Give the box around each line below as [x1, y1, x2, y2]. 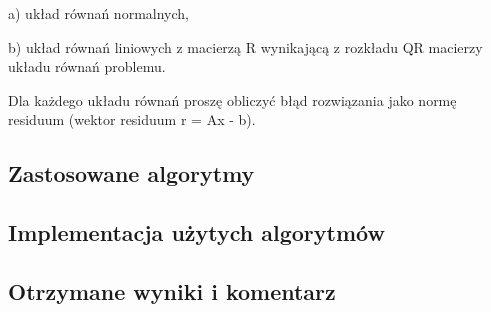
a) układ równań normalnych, [8, 3, 189, 23]
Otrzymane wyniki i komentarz [8, 275, 336, 306]
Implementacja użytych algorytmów [8, 217, 385, 248]
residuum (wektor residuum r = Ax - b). [8, 109, 256, 130]
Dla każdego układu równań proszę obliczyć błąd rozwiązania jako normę [8, 89, 457, 110]
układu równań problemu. [8, 56, 166, 77]
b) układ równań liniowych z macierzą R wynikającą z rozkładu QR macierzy [8, 36, 483, 57]
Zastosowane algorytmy [8, 158, 255, 189]
